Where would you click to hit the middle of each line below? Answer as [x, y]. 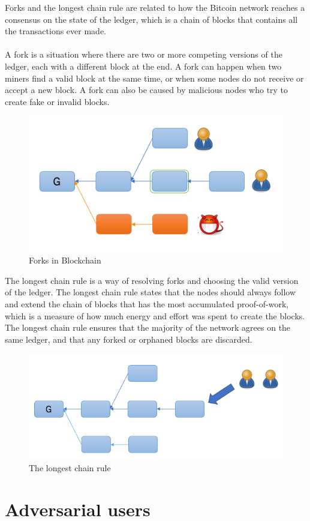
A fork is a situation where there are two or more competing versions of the [144, 54]
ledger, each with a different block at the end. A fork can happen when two [143, 66]
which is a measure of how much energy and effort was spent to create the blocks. [155, 315]
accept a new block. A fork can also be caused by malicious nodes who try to [147, 90]
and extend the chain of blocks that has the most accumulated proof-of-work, [147, 304]
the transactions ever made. [55, 31]
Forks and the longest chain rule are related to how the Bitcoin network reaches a [155, 7]
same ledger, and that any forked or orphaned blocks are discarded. [129, 339]
